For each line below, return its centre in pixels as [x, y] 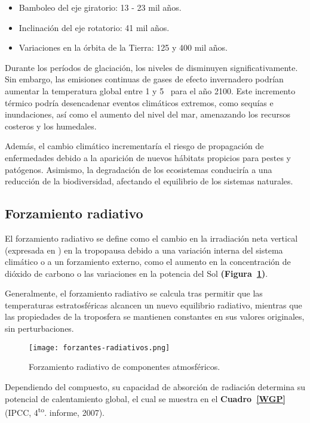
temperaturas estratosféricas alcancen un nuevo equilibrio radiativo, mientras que [154, 305]
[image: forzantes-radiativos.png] [99, 348]
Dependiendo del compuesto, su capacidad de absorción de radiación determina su [155, 386]
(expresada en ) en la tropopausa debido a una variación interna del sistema [144, 250]
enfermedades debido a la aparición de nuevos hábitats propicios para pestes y [148, 157]
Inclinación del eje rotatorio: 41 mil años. [94, 27]
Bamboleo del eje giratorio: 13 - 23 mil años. [100, 7]
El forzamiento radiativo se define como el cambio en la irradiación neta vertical [151, 238]
